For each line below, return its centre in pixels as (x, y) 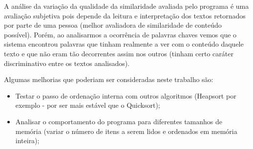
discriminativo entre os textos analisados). (67, 63)
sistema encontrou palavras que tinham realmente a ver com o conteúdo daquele (124, 44)
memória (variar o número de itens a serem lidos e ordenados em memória (126, 131)
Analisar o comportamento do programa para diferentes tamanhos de (119, 121)
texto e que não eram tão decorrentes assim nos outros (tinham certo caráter (119, 53)
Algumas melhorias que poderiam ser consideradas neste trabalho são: (109, 79)
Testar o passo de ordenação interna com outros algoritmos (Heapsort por (126, 95)
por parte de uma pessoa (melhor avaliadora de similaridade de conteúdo (113, 25)
